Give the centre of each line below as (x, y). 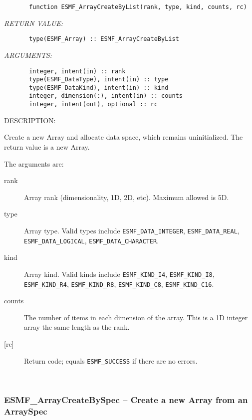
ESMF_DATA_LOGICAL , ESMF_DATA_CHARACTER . (92, 240)
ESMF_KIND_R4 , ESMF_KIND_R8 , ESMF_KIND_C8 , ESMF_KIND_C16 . (119, 284)
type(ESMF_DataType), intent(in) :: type (99, 80)
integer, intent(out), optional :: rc (93, 105)
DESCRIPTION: (30, 120)
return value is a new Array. (47, 146)
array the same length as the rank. (77, 327)
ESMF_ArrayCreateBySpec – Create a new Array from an (126, 399)
